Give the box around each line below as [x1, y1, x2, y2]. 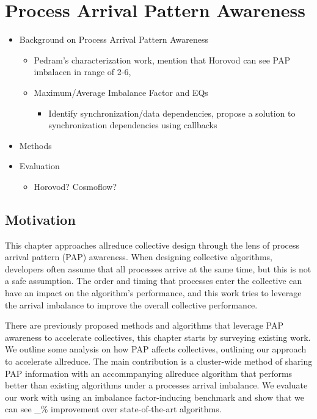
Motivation [5, 209, 76, 228]
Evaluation [19, 159, 60, 172]
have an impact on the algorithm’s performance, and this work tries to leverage [5, 286, 302, 299]
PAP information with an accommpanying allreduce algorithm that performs [5, 366, 293, 379]
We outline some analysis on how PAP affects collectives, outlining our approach [5, 343, 307, 355]
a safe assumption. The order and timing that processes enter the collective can [5, 274, 302, 287]
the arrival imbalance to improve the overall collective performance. [5, 298, 258, 311]
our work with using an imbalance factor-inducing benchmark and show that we [5, 390, 304, 403]
